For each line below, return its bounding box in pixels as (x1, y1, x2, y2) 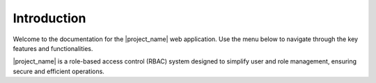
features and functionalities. (13, 44, 93, 52)
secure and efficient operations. (13, 67, 104, 75)
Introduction (13, 10, 86, 26)
